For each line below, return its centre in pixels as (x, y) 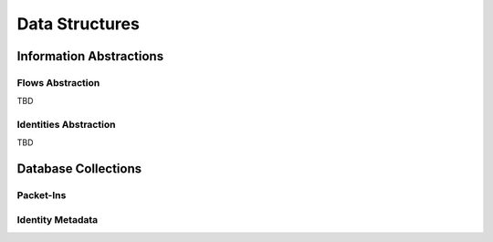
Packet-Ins (42, 195)
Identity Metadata (58, 219)
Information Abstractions (90, 56)
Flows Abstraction (58, 82)
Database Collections (79, 169)
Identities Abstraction (66, 125)
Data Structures (79, 24)
